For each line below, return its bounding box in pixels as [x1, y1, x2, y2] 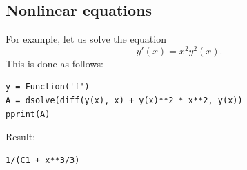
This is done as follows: [6, 56, 103, 70]
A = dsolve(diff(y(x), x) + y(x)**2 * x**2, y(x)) [6, 96, 243, 106]
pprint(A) [6, 109, 50, 119]
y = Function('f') [6, 82, 90, 92]
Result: [6, 129, 36, 144]
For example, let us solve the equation [6, 32, 166, 46]
